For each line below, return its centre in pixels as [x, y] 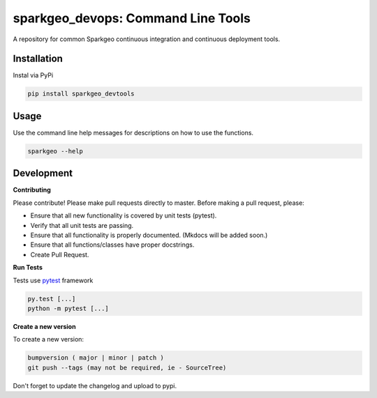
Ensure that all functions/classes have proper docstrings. [112, 245]
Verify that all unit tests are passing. [82, 225]
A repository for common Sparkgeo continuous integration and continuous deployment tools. [147, 39]
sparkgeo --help [56, 151]
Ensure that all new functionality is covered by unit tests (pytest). [124, 215]
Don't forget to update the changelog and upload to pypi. [95, 385]
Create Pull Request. [60, 254]
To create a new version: [48, 339]
